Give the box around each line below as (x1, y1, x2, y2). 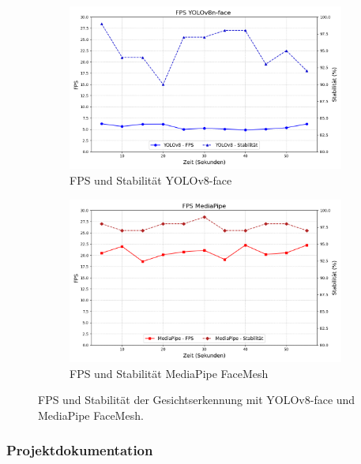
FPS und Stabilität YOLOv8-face (70, 171, 232, 188)
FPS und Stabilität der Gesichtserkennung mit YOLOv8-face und (38, 391, 355, 408)
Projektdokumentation (6, 440, 153, 460)
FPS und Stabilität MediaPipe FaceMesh (70, 365, 269, 381)
